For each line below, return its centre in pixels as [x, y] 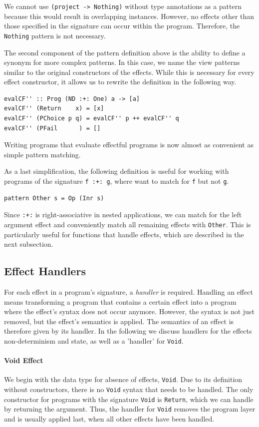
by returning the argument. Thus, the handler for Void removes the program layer [130, 409]
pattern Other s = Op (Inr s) [54, 198]
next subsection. [29, 244]
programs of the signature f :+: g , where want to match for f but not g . [117, 181]
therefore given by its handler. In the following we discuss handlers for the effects [128, 331]
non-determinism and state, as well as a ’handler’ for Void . [94, 340]
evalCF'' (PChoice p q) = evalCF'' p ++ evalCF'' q [92, 119]
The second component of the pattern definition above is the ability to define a [125, 52]
